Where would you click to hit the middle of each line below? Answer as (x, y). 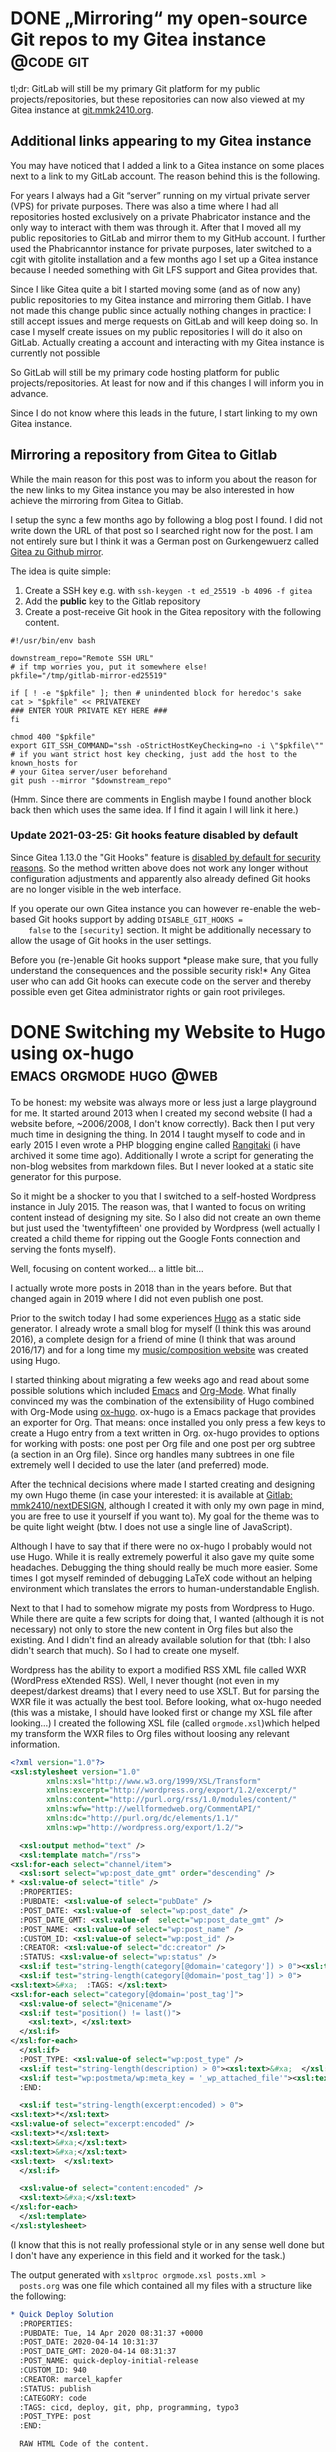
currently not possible (55, 353)
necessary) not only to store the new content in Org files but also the (152, 1629)
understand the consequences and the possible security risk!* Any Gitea (161, 970)
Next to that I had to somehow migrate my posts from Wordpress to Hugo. (162, 1608)
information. (35, 1744)
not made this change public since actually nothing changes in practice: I (161, 310)
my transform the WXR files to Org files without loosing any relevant (150, 1733)
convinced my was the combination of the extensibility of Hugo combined (162, 1401)
